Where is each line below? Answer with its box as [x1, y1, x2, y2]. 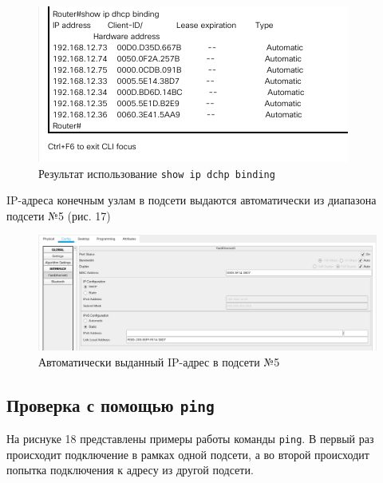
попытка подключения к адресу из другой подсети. [6, 461, 254, 478]
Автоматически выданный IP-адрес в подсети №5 [38, 353, 280, 370]
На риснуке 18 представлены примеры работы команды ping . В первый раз [6, 430, 374, 446]
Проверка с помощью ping [6, 392, 215, 417]
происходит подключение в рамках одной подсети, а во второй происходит [6, 445, 369, 462]
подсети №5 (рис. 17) [6, 207, 111, 224]
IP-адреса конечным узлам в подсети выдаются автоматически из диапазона [6, 192, 377, 208]
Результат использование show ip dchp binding [38, 164, 275, 181]
